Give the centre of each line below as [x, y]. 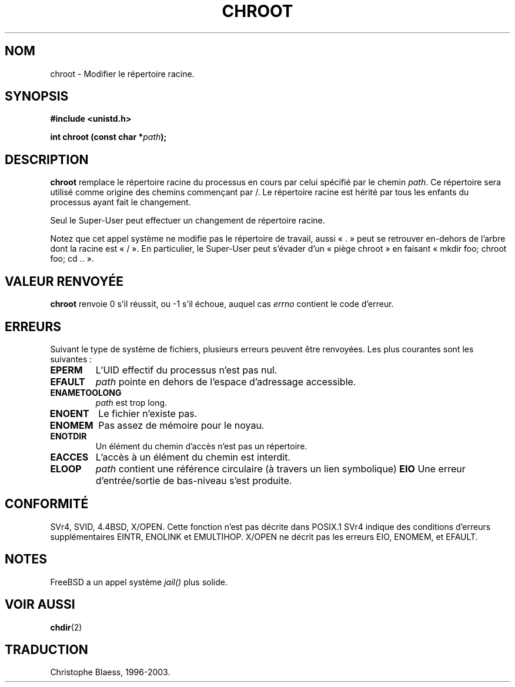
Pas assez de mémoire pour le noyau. [181, 425]
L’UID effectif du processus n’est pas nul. [186, 370]
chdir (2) [66, 627]
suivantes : [71, 359]
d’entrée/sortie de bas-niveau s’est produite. [194, 480]
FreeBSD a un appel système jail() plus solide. [139, 582]
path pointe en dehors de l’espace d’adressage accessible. [226, 381]
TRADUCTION [46, 649]
